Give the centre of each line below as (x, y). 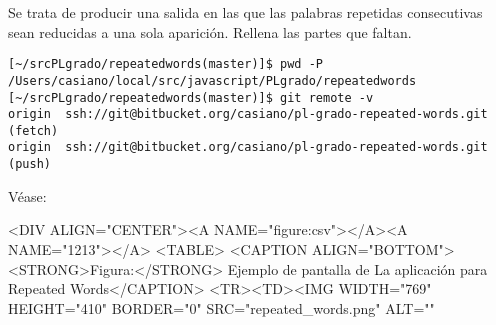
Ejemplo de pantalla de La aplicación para (357, 268)
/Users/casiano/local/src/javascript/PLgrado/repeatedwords (212, 80)
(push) (29, 164)
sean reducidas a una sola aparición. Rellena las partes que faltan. (210, 31)
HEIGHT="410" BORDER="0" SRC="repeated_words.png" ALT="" (221, 307)
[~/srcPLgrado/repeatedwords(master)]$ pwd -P (165, 64)
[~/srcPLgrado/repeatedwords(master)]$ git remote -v (191, 97)
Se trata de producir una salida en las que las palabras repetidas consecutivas (245, 12)
